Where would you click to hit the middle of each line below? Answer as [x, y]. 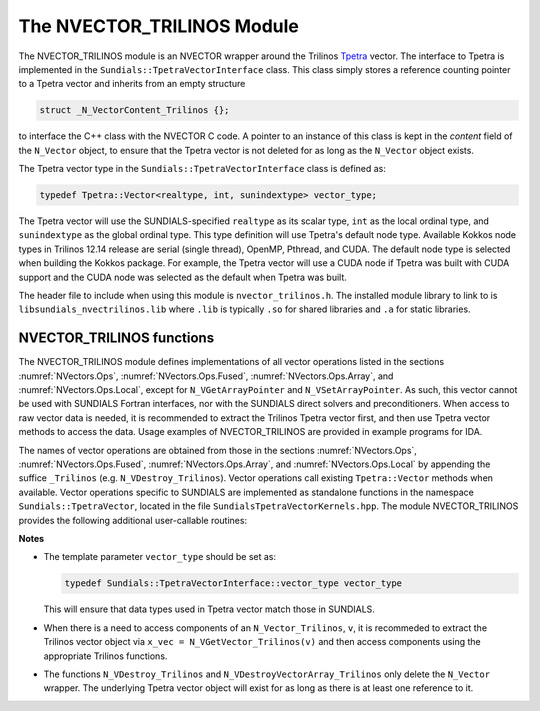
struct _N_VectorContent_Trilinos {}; [134, 110]
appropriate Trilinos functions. [105, 656]
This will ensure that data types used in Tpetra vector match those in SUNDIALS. [209, 609]
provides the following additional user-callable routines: [133, 520]
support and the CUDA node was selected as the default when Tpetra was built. [182, 277]
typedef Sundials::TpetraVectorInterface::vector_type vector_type [233, 583]
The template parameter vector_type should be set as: [160, 557]
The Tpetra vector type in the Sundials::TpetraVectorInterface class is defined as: [202, 169]
